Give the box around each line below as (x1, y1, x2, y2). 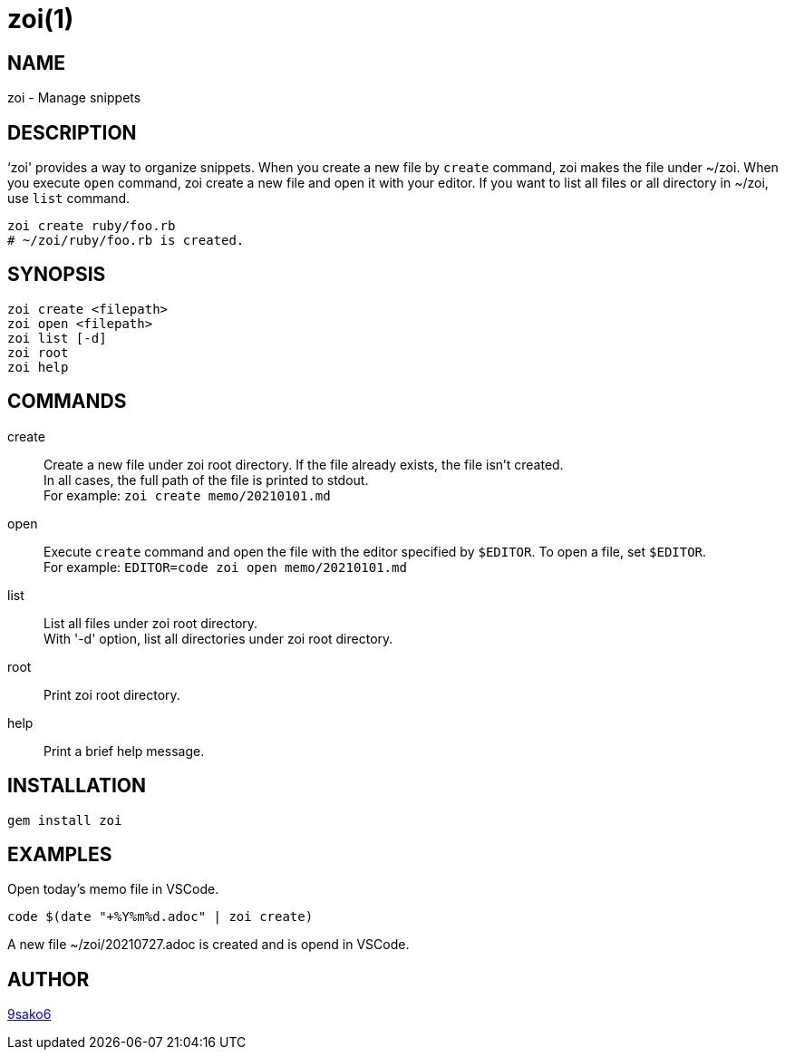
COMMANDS (7, 390, 127, 413)
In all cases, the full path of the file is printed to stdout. (44, 471, 369, 488)
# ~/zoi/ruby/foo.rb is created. (7, 233, 245, 248)
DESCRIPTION (7, 121, 137, 144)
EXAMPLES (7, 842, 112, 866)
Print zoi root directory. (44, 686, 180, 703)
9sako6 (7, 1006, 52, 1023)
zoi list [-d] (7, 330, 107, 345)
